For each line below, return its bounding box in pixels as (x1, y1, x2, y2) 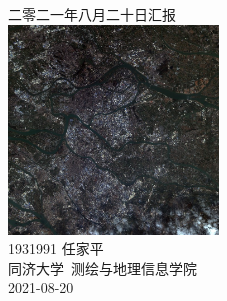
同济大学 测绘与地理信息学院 (8, 257, 197, 278)
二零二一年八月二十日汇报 (8, 4, 176, 24)
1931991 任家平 (8, 238, 104, 259)
